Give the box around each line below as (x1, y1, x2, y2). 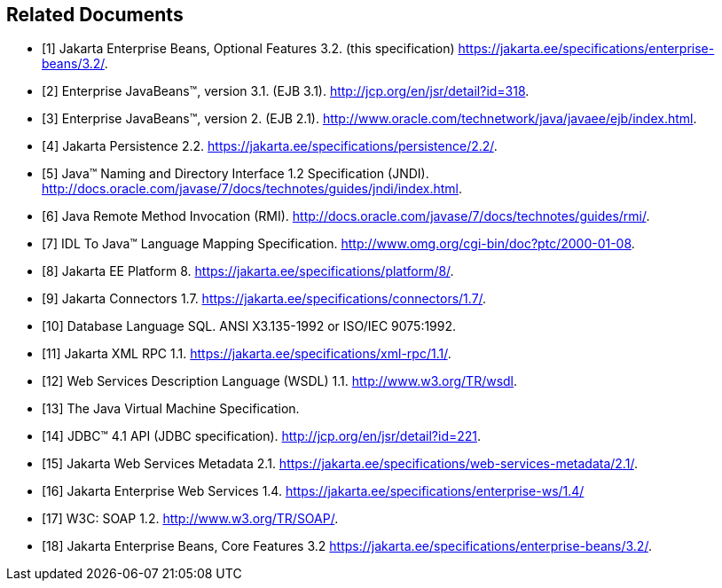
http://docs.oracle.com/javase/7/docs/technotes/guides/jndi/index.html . (42, 181, 463, 197)
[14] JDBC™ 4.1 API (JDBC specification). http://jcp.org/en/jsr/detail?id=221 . (42, 428, 482, 444)
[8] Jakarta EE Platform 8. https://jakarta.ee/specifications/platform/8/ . (42, 263, 454, 279)
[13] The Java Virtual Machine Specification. (42, 401, 300, 417)
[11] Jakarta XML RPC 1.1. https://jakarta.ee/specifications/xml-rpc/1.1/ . (42, 346, 451, 362)
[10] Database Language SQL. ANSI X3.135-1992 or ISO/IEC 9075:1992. (42, 318, 457, 334)
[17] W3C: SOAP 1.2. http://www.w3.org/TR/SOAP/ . (42, 511, 339, 527)
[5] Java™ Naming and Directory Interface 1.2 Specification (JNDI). (42, 166, 429, 182)
